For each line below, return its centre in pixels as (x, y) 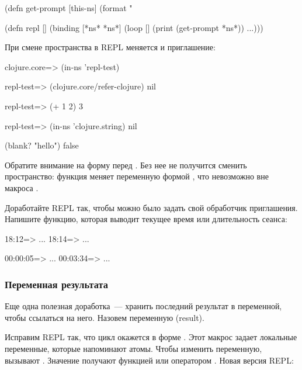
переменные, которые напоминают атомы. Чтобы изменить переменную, (133, 348)
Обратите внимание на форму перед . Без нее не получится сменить (126, 165)
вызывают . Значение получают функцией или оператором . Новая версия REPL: (149, 360)
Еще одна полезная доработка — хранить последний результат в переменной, (143, 306)
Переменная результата (56, 284)
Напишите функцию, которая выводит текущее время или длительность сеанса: (146, 219)
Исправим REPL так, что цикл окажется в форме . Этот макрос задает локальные (151, 337)
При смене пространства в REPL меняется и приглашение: (110, 47)
